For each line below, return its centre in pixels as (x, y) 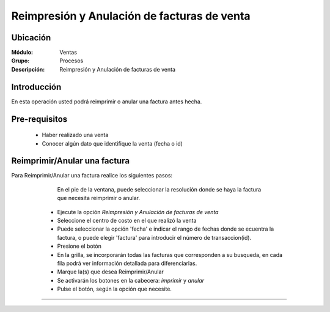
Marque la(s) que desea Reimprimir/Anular (111, 272)
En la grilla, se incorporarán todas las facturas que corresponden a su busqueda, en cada (170, 254)
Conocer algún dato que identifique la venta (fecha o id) (112, 143)
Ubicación (31, 38)
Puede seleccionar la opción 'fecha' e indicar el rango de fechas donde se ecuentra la (166, 229)
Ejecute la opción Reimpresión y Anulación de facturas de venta (138, 212)
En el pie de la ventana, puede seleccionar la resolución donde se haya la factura (159, 189)
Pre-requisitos (39, 119)
